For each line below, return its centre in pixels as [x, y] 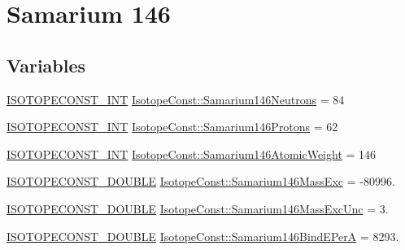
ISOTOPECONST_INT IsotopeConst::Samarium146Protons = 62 [172, 127]
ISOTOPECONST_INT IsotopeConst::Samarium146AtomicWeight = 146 [192, 154]
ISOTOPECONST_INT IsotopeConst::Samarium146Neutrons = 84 [176, 99]
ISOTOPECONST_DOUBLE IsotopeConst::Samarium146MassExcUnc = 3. [198, 208]
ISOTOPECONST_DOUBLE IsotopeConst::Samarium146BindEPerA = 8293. [203, 236]
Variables [46, 65]
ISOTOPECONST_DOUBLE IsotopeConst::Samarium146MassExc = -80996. [201, 181]
